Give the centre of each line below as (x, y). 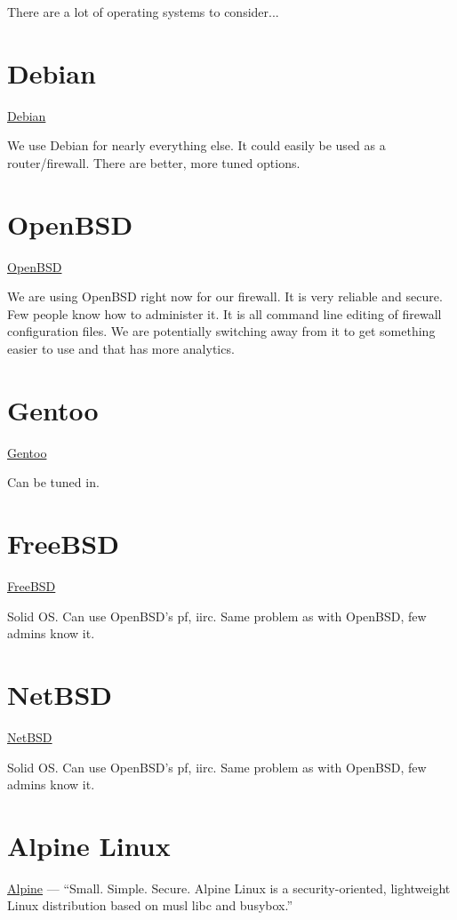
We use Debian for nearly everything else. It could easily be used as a (196, 145)
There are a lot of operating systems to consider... (143, 12)
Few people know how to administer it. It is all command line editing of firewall (224, 313)
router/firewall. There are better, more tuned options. (154, 162)
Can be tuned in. (53, 482)
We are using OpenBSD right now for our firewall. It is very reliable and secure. (225, 296)
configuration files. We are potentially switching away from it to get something (221, 331)
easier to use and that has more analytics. (121, 348)
